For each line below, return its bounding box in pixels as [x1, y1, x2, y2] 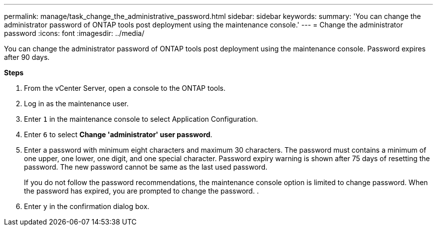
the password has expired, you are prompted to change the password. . [24, 187, 259, 195]
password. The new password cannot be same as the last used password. [24, 163, 267, 171]
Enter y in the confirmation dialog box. [24, 202, 150, 211]
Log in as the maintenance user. [24, 99, 129, 108]
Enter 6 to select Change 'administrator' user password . [24, 130, 213, 139]
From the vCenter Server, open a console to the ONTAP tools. [24, 84, 226, 92]
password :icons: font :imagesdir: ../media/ [4, 29, 145, 37]
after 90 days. [4, 53, 50, 61]
